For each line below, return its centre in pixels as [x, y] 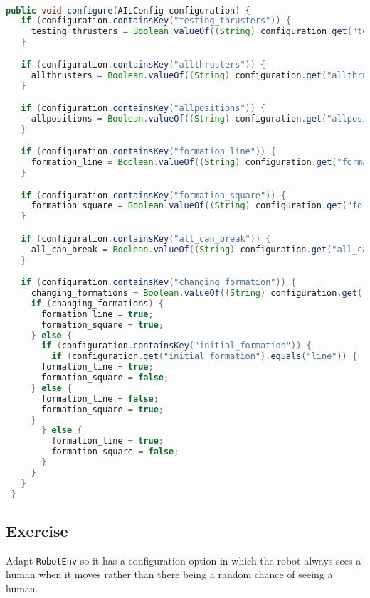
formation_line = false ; [100, 399]
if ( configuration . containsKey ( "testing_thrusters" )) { [156, 21]
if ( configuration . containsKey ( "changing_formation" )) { [159, 283]
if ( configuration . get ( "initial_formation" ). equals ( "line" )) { [205, 357]
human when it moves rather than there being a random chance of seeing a [169, 574]
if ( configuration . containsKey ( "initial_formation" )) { [176, 346]
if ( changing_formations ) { [97, 303]
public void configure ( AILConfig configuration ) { [128, 10]
